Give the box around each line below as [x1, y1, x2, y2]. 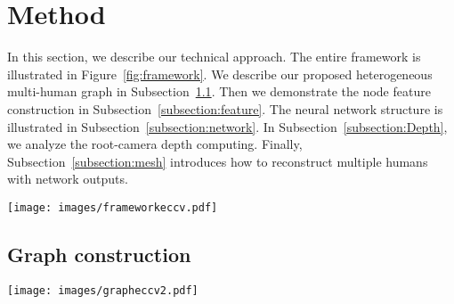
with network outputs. [7, 169, 128, 188]
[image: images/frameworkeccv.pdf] [7, 201, 218, 214]
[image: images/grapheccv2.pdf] [7, 283, 199, 297]
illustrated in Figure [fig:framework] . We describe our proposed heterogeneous [7, 64, 433, 83]
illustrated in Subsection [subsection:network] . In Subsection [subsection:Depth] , [7, 117, 448, 136]
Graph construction [7, 240, 191, 267]
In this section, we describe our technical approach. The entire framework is [7, 47, 421, 66]
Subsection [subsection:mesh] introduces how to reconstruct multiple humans [7, 152, 428, 170]
